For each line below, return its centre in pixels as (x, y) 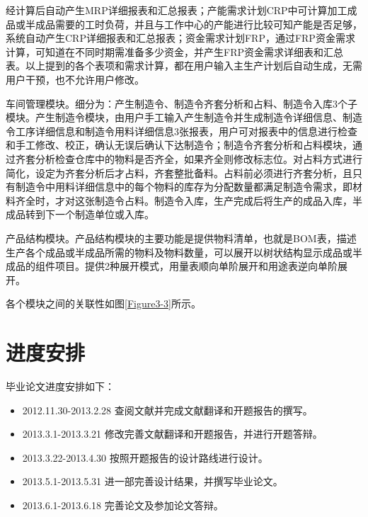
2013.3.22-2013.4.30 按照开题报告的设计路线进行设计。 (145, 457)
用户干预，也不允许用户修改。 (75, 79)
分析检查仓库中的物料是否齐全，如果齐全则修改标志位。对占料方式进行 (199, 158)
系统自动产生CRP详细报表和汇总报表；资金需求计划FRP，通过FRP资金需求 (180, 38)
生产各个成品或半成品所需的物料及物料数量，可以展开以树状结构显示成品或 (179, 252)
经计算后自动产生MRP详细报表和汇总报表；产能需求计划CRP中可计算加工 (177, 10)
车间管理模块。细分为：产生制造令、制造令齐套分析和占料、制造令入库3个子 (182, 103)
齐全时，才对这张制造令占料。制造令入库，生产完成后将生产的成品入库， (184, 200)
